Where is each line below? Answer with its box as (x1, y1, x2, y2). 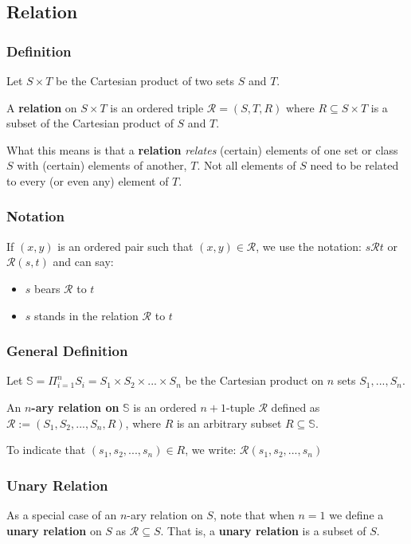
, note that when (213, 506, 295, 522)
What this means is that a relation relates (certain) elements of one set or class (6, 141, 398, 158)
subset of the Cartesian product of (6, 115, 174, 131)
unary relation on (6, 522, 102, 538)
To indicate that (6, 441, 86, 458)
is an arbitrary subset (176, 414, 282, 431)
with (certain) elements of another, (17, 157, 187, 174)
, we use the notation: (256, 237, 362, 254)
